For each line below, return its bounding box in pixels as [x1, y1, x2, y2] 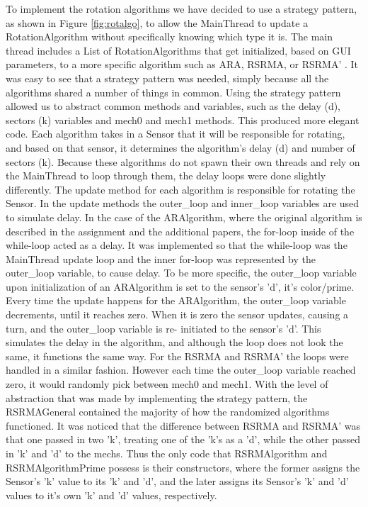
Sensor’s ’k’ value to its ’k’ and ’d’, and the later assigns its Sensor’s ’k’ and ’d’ [6, 474, 349, 489]
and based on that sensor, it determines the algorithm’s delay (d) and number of [6, 140, 355, 155]
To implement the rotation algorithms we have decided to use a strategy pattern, [6, 1, 357, 16]
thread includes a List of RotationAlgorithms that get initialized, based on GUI [6, 43, 351, 57]
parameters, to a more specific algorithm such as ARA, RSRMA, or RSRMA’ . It [6, 57, 359, 72]
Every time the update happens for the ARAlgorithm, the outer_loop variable [6, 293, 346, 308]
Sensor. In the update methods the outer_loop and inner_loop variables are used [6, 196, 360, 211]
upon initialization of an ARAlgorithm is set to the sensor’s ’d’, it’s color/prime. [6, 279, 355, 294]
